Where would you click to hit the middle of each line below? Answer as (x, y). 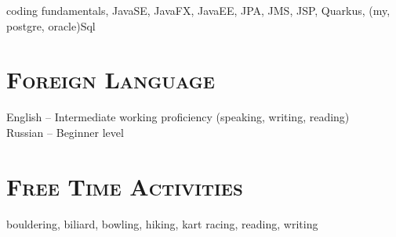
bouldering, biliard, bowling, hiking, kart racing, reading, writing (162, 223)
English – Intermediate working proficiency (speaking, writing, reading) (178, 117)
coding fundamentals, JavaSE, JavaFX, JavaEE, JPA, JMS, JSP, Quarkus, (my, (198, 10)
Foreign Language (111, 79)
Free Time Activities (125, 186)
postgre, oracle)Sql (51, 25)
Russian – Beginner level (65, 132)
